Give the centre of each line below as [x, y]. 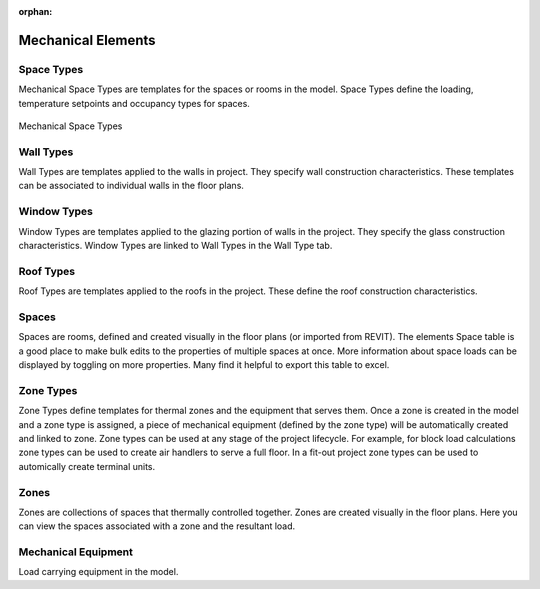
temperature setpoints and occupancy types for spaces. [134, 103]
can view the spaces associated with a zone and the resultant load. [157, 526]
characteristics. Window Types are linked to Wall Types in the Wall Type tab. [175, 245]
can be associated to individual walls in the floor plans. [131, 186]
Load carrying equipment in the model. [98, 572]
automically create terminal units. [87, 466]
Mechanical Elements [87, 40]
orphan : [35, 11]
